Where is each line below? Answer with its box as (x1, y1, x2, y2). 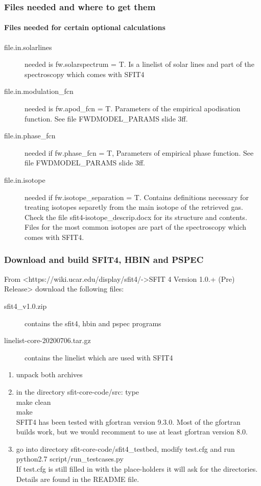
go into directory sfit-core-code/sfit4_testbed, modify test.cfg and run (16, 443, 235, 454)
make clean (16, 396, 51, 407)
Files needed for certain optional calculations (4, 22, 165, 33)
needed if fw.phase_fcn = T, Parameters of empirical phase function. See (25, 147, 254, 158)
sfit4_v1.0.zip (4, 300, 47, 311)
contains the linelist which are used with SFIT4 (25, 352, 173, 362)
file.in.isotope (4, 174, 45, 185)
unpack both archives (16, 369, 83, 380)
